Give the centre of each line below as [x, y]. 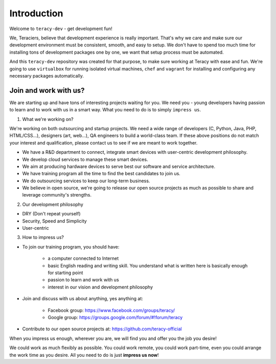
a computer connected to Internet [83, 258]
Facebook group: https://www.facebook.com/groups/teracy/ [111, 310]
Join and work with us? [47, 90]
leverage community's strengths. [57, 195]
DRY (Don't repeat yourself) [52, 214]
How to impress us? [43, 237]
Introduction [36, 13]
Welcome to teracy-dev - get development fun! [61, 29]
